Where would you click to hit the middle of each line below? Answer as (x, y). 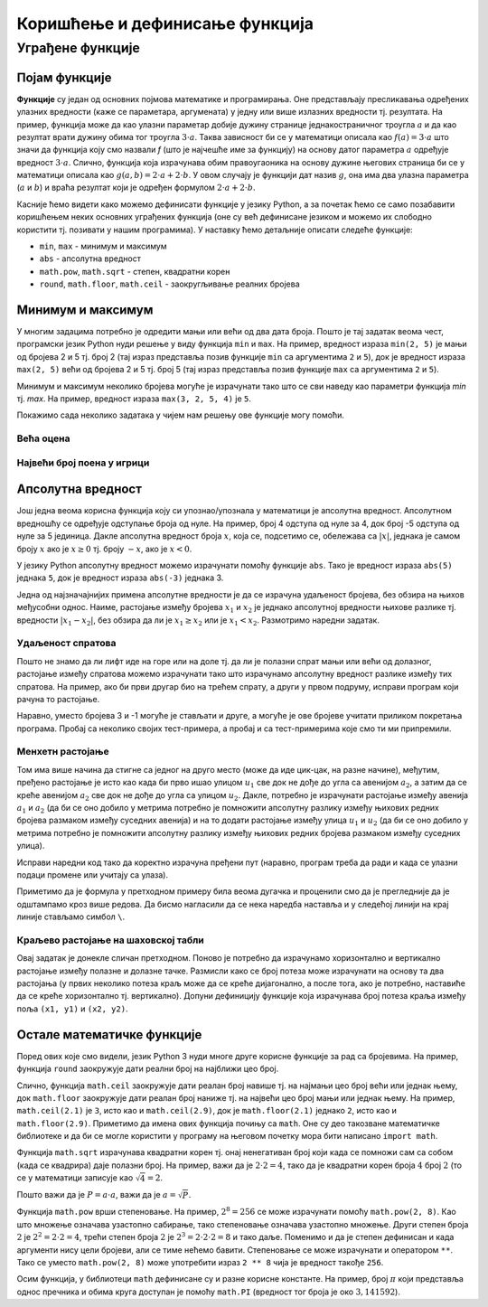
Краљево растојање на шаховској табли (111, 940)
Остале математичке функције (109, 1034)
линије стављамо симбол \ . (71, 917)
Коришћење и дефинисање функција (165, 24)
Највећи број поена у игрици (83, 463)
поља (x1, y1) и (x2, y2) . (72, 1009)
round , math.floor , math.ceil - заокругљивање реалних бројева (169, 284)
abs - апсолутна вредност (90, 259)
